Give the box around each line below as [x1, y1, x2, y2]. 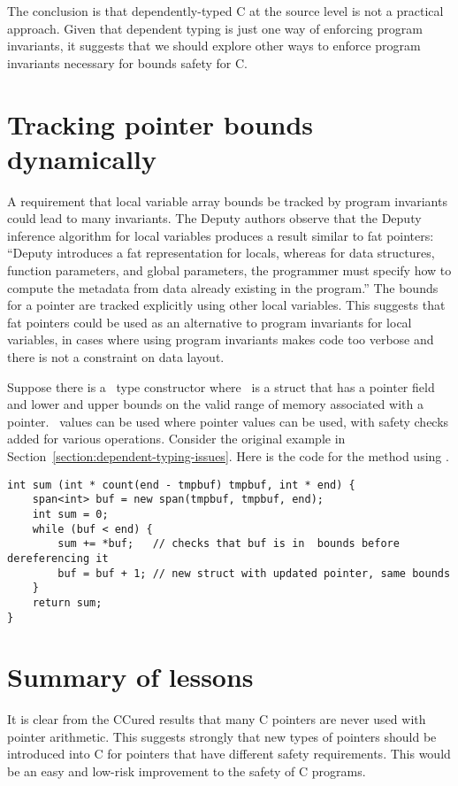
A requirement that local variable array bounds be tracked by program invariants [7, 191, 447, 210]
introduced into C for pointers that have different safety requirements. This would [7, 744, 451, 763]
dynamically [7, 140, 157, 176]
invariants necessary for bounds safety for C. [7, 53, 248, 72]
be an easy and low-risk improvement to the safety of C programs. [7, 762, 366, 781]
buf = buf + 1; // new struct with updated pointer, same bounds [57, 566, 451, 580]
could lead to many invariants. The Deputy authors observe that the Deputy [7, 209, 422, 227]
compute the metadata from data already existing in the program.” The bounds [7, 278, 439, 297]
